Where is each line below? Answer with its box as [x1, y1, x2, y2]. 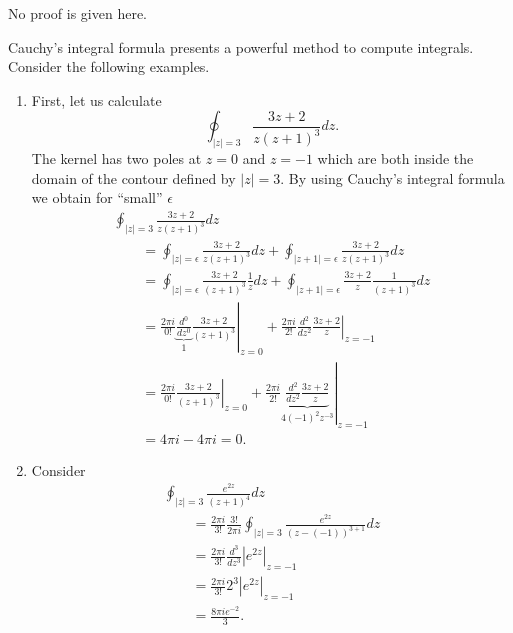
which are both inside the [317, 148, 474, 169]
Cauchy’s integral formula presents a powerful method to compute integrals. [8, 36, 474, 57]
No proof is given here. [8, 3, 147, 23]
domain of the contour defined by [31, 167, 236, 188]
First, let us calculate [31, 89, 162, 110]
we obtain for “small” [31, 187, 163, 208]
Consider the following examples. [8, 56, 210, 77]
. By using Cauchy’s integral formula [280, 167, 505, 188]
